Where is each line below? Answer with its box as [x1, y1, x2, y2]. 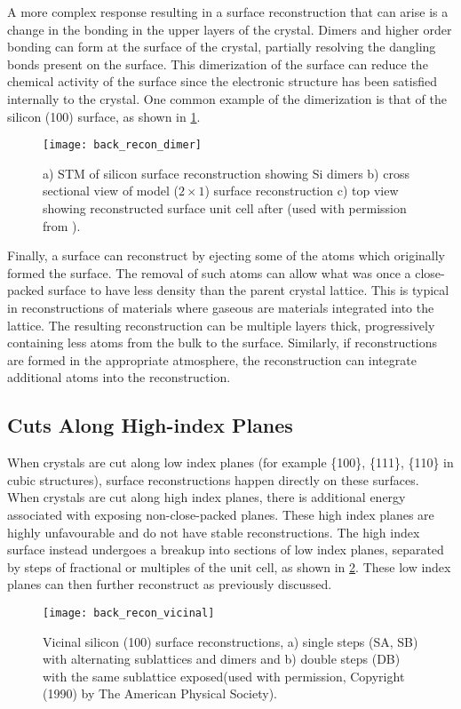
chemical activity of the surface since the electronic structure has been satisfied [7, 72, 437, 91]
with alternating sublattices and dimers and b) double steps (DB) [43, 649, 401, 668]
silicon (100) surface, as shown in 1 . [7, 107, 201, 125]
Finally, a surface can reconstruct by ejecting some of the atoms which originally [7, 246, 445, 265]
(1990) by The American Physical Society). [43, 684, 277, 703]
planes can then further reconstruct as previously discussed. [7, 575, 332, 593]
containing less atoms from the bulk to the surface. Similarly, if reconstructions [7, 333, 438, 352]
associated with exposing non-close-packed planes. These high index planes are [7, 505, 434, 523]
